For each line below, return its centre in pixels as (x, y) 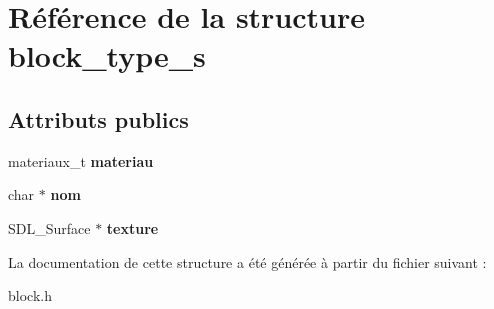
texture (132, 227)
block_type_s (107, 55)
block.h (30, 295)
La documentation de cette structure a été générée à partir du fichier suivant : (247, 261)
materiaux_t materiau (81, 160)
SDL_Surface (49, 227)
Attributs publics (98, 118)
